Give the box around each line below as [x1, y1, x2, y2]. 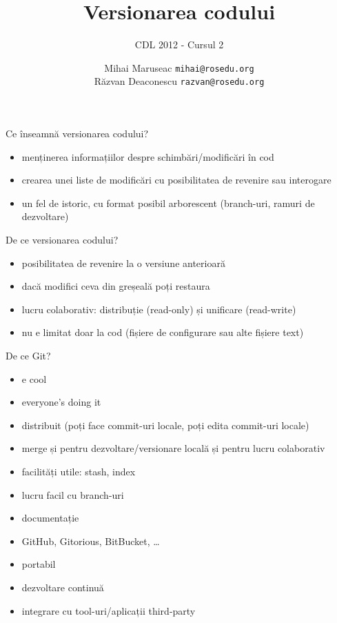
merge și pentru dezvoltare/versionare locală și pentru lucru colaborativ [21, 441, 325, 455]
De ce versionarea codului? [6, 233, 119, 246]
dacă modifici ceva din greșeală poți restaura [21, 279, 210, 293]
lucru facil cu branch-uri [21, 487, 124, 502]
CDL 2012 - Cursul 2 [134, 37, 224, 52]
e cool [21, 371, 47, 386]
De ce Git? [6, 348, 51, 362]
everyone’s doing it [21, 395, 101, 409]
